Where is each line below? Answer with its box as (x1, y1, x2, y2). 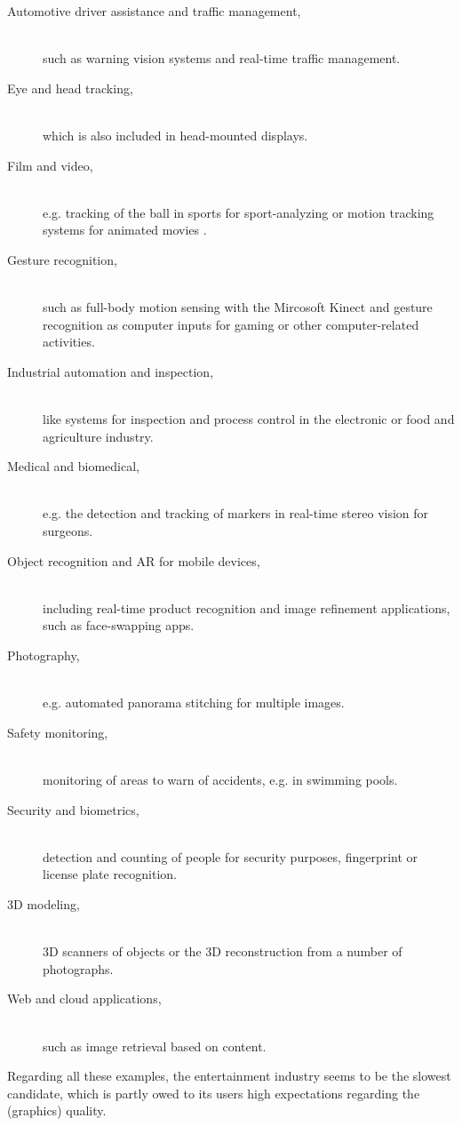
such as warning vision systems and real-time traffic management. (43, 49, 401, 68)
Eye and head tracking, (7, 78, 133, 97)
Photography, (7, 646, 80, 665)
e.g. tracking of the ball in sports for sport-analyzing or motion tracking (43, 203, 434, 221)
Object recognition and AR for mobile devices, (7, 551, 260, 570)
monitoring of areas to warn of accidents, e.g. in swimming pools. (43, 771, 398, 788)
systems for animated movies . (43, 220, 207, 239)
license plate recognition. (43, 865, 178, 883)
